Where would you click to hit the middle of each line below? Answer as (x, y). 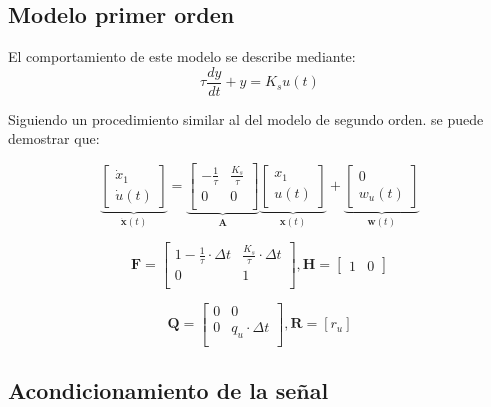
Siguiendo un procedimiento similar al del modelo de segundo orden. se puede (246, 118)
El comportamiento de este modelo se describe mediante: (182, 56)
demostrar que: (54, 138)
